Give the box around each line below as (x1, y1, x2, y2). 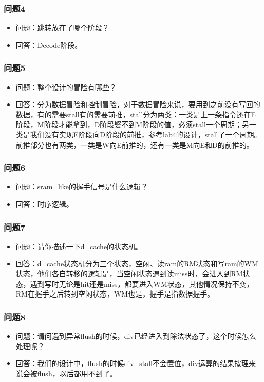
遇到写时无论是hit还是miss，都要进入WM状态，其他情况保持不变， (30, 278, 254, 289)
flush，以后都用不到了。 (37, 368, 117, 378)
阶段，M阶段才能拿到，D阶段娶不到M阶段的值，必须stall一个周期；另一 (15, 119, 256, 130)
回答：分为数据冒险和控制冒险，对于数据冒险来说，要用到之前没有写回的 (15, 99, 260, 110)
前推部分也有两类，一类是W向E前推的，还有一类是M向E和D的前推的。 (15, 139, 254, 150)
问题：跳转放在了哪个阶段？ (15, 22, 109, 33)
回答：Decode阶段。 (15, 39, 82, 50)
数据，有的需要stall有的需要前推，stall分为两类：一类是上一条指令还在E (15, 109, 256, 119)
